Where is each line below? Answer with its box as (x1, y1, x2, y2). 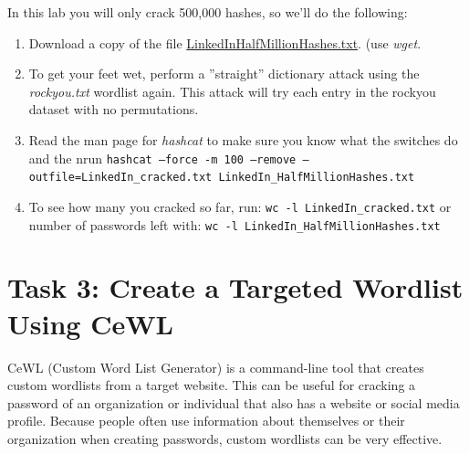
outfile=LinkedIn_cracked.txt (28, 171, 213, 185)
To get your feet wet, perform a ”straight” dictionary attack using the (28, 64, 420, 83)
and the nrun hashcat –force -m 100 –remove (28, 148, 297, 167)
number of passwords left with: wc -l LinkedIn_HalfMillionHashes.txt (28, 215, 441, 234)
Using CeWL (7, 304, 173, 342)
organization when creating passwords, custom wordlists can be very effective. (7, 428, 443, 448)
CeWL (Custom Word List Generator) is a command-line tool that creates (7, 357, 424, 376)
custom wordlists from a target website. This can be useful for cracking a (7, 375, 416, 395)
